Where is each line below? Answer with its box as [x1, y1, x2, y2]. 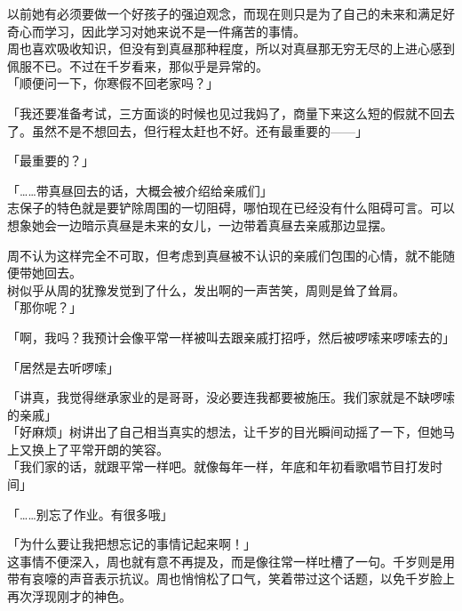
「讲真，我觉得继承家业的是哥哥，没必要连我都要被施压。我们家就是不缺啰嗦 [7, 388, 455, 406]
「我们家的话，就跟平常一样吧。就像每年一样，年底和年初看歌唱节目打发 [7, 457, 430, 476]
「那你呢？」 [7, 298, 82, 317]
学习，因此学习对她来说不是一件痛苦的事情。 [44, 21, 306, 40]
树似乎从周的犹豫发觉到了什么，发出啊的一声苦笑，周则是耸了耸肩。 [7, 280, 405, 299]
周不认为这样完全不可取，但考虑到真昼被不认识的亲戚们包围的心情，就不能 [7, 245, 442, 264]
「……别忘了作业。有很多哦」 [7, 504, 173, 523]
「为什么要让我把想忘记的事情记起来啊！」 [7, 535, 256, 553]
